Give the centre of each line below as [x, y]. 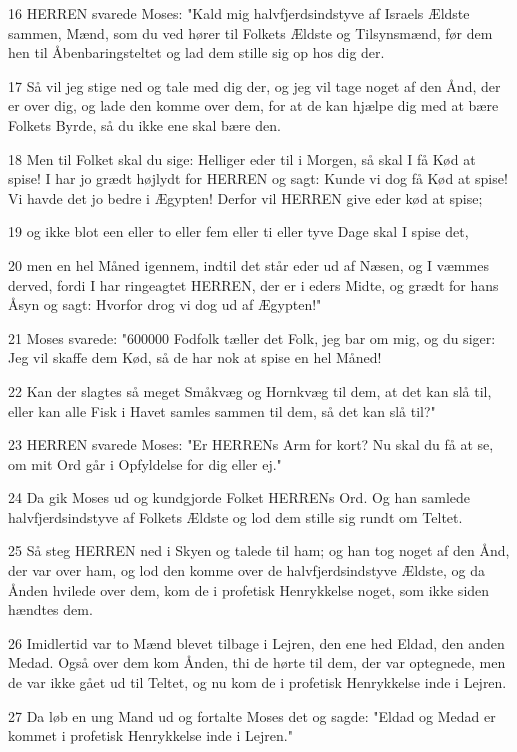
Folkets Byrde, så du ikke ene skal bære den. [144, 124]
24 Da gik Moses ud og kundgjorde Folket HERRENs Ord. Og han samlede [239, 497]
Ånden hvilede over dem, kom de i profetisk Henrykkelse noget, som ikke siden [249, 589]
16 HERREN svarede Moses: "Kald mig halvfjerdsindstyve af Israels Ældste [239, 13]
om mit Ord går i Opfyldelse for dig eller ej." [145, 463]
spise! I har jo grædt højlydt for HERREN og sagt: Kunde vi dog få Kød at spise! [258, 178]
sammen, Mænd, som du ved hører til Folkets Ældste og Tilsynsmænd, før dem [250, 32]
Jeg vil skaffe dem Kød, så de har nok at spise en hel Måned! [195, 357]
